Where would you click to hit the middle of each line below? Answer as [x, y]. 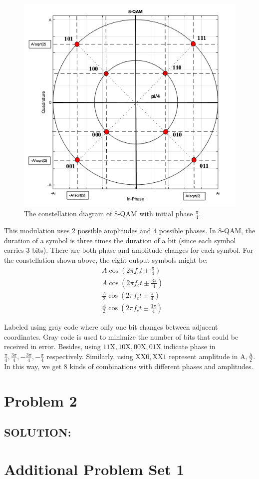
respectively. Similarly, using [90, 356]
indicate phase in [189, 346]
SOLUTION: [38, 432]
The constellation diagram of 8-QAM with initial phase [109, 214]
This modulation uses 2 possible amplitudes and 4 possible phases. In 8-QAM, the [130, 231]
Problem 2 [41, 400]
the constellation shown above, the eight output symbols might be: [106, 260]
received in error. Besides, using [52, 346]
